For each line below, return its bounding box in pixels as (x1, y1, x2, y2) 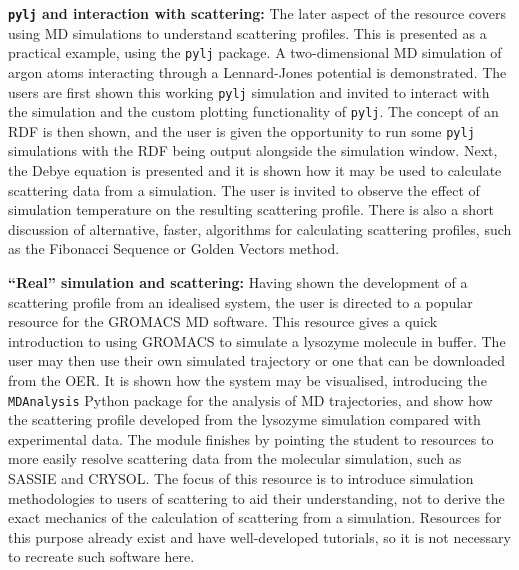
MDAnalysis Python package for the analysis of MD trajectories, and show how (8, 389, 493, 410)
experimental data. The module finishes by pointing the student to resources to (8, 428, 494, 449)
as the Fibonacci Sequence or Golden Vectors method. (8, 238, 340, 259)
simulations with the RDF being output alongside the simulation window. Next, (8, 140, 498, 161)
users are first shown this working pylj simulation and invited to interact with (8, 81, 490, 102)
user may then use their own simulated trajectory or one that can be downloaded (8, 350, 506, 371)
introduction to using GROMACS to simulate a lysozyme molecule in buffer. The (8, 330, 506, 351)
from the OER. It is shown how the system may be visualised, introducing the (8, 370, 487, 390)
